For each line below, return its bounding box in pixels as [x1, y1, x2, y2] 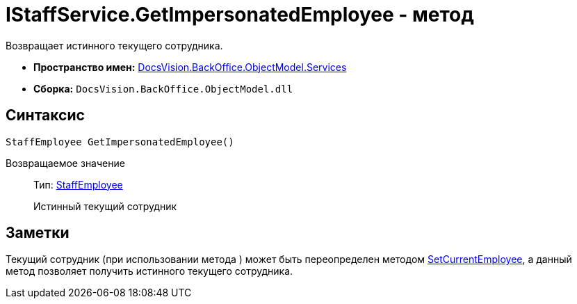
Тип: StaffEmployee [33, 178, 123, 191]
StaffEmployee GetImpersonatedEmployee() [6, 136, 234, 147]
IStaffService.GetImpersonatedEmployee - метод [6, 3, 474, 26]
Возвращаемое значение [6, 157, 125, 169]
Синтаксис [6, 106, 85, 125]
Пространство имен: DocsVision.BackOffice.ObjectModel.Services [33, 61, 347, 73]
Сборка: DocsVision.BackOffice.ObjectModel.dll [33, 82, 293, 95]
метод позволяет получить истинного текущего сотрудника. [6, 265, 293, 278]
